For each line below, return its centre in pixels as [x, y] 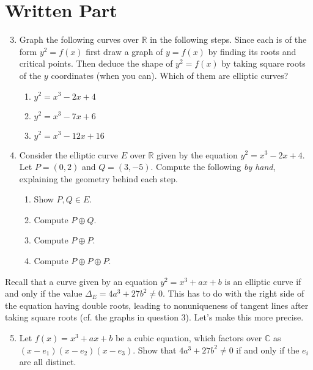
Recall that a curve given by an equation [81, 281]
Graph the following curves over [79, 39]
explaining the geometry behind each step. [98, 178]
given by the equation [197, 154]
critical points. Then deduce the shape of [96, 63]
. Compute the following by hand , [213, 167]
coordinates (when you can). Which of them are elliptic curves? [170, 75]
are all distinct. [48, 362]
